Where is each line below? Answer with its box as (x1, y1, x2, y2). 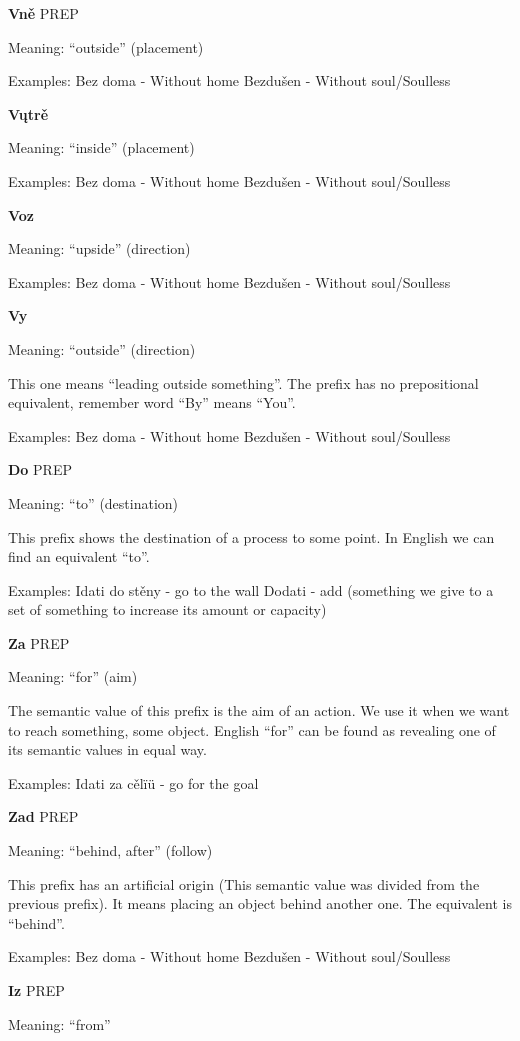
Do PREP (8, 459, 72, 480)
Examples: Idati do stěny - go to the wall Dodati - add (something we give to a (8, 579, 494, 600)
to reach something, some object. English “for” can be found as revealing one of (8, 719, 496, 740)
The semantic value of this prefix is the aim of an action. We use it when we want (8, 700, 510, 721)
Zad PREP (8, 806, 79, 827)
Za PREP (8, 632, 70, 653)
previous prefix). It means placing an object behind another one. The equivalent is (8, 893, 512, 914)
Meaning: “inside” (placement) (8, 137, 195, 158)
